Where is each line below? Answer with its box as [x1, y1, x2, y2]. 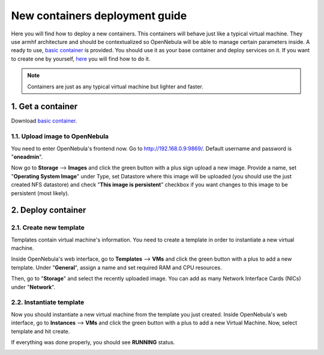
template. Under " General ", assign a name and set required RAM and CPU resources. [11, 264, 222, 271]
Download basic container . [11, 117, 77, 124]
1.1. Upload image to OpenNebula [11, 132, 109, 141]
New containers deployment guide [11, 9, 187, 22]
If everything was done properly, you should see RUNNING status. [11, 338, 175, 345]
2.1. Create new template [11, 223, 85, 232]
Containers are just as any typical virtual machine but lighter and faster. [27, 83, 204, 90]
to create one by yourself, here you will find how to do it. [11, 55, 151, 62]
